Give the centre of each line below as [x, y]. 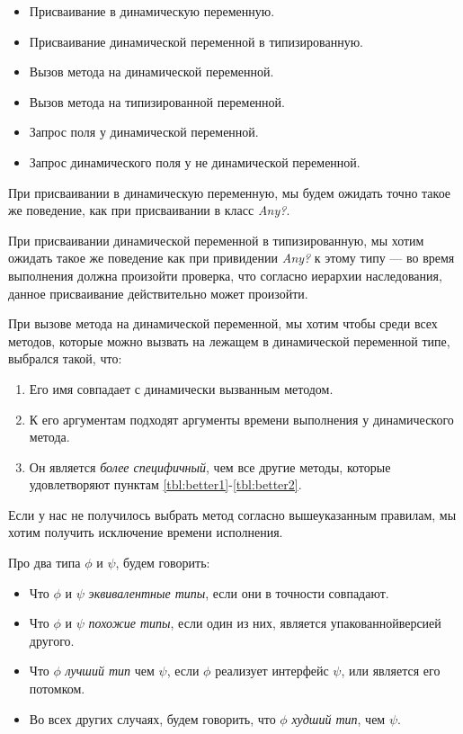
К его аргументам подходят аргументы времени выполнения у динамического [241, 419]
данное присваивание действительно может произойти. [158, 293]
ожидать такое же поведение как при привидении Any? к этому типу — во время [231, 258]
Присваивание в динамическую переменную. [152, 11]
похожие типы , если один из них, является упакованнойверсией [265, 623]
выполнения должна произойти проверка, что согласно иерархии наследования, [225, 275]
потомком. [57, 689]
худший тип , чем [338, 718]
